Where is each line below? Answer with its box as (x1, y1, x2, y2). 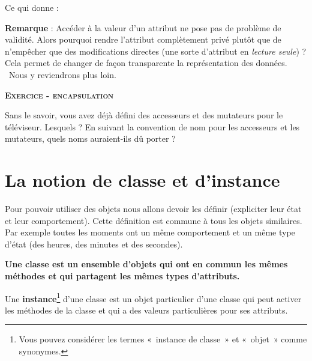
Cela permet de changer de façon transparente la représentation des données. (5, 56, 287, 69)
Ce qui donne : (5, 1, 59, 13)
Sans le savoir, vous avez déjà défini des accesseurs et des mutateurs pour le (5, 109, 283, 121)
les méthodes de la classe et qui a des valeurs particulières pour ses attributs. (5, 303, 288, 316)
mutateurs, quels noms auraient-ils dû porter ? (5, 132, 176, 145)
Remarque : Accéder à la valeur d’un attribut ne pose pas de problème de (5, 21, 281, 34)
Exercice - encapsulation (5, 88, 114, 101)
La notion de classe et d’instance (5, 168, 280, 192)
